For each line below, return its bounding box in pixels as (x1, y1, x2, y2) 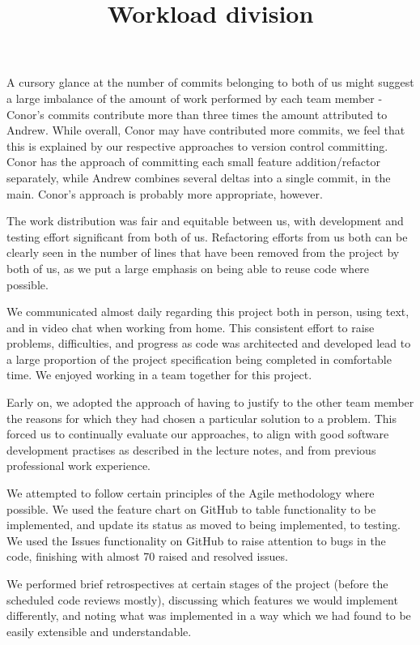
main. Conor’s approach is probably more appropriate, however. (6, 185, 323, 202)
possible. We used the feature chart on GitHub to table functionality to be (6, 500, 376, 517)
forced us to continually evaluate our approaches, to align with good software (6, 425, 389, 442)
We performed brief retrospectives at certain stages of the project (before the (6, 575, 388, 592)
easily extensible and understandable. (6, 622, 192, 639)
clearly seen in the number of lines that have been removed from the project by (6, 244, 400, 261)
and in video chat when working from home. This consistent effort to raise (6, 318, 375, 335)
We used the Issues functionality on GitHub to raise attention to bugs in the (6, 532, 386, 549)
